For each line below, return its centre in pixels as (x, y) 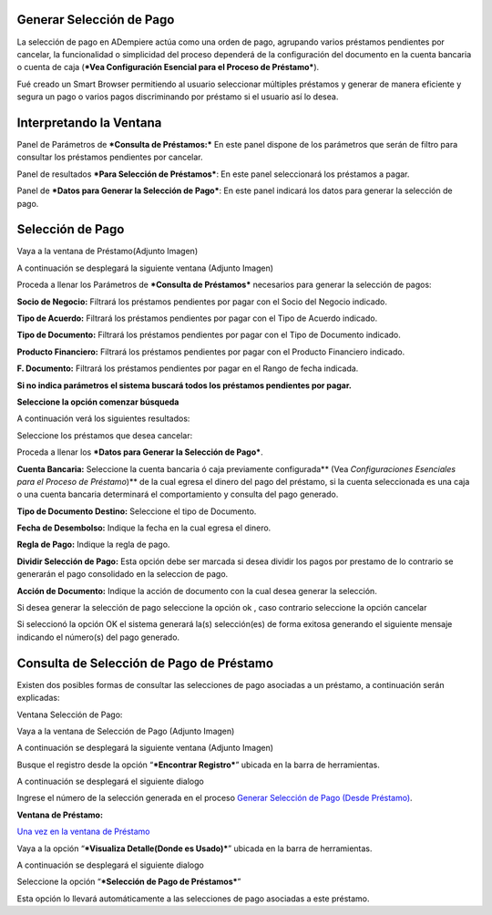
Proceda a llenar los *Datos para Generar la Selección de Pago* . (140, 452)
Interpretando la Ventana (89, 123)
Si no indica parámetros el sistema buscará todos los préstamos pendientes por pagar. (184, 385)
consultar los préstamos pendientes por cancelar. (110, 157)
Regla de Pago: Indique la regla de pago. (93, 545)
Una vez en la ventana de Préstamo (83, 832)
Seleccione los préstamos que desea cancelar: (105, 435)
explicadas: (38, 698)
